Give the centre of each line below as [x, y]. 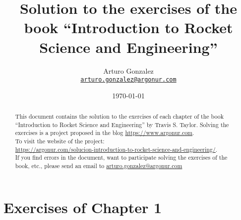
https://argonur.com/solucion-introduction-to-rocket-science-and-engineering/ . [116, 149]
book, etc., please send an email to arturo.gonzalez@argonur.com [99, 166]
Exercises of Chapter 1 [83, 207]
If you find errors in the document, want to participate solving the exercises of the [121, 157]
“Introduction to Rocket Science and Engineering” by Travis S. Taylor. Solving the [122, 124]
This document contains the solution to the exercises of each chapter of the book [119, 116]
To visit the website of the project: [60, 141]
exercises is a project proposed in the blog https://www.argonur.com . [105, 133]
